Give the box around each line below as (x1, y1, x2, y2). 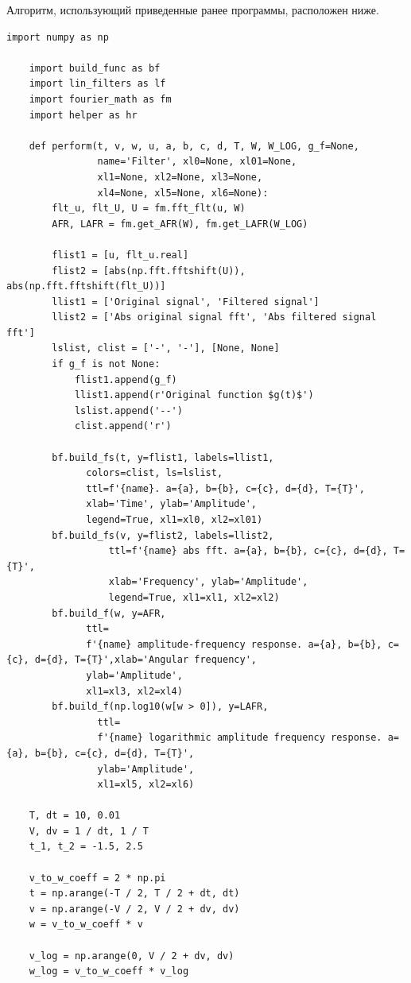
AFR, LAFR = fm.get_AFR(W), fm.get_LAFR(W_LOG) (52, 218, 308, 230)
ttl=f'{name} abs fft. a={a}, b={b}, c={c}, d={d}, (108, 545, 388, 557)
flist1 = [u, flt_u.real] (52, 249, 189, 261)
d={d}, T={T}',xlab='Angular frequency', (34, 654, 257, 666)
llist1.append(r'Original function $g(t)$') (74, 389, 314, 401)
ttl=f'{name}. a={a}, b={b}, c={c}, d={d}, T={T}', (86, 482, 366, 494)
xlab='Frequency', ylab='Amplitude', (108, 576, 308, 588)
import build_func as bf (29, 62, 161, 74)
